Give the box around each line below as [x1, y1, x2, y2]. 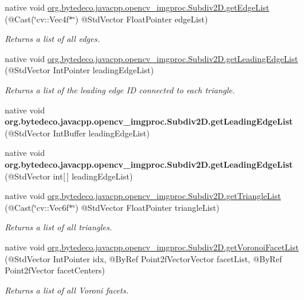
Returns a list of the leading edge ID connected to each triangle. [5, 83, 235, 96]
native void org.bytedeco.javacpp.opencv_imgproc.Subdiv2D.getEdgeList [5, 1, 270, 13]
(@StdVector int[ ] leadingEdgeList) [5, 169, 133, 182]
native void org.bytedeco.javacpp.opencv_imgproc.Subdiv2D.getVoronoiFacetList [5, 240, 299, 253]
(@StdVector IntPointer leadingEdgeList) [5, 64, 154, 76]
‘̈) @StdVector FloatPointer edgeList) [73, 12, 208, 25]
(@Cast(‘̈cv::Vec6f [5, 201, 69, 213]
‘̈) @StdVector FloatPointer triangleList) [73, 201, 219, 213]
